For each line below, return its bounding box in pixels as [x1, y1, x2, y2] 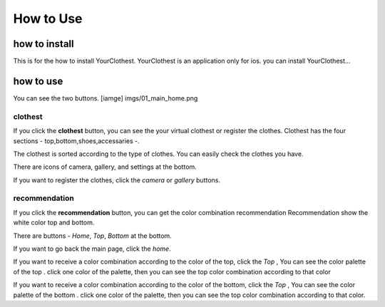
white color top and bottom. [13, 218, 95, 227]
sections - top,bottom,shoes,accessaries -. [13, 136, 140, 145]
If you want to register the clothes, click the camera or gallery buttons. [13, 175, 221, 184]
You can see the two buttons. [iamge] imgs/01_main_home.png [13, 93, 198, 103]
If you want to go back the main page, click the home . [13, 244, 171, 253]
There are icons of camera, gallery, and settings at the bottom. [13, 162, 197, 171]
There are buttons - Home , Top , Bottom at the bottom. [13, 231, 173, 240]
